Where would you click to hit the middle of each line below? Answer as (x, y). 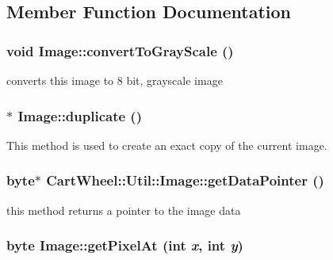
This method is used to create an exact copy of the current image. (167, 145)
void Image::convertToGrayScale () (120, 50)
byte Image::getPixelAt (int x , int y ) (125, 245)
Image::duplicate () (80, 115)
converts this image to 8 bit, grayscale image (115, 80)
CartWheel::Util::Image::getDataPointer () (185, 180)
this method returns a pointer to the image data (124, 210)
